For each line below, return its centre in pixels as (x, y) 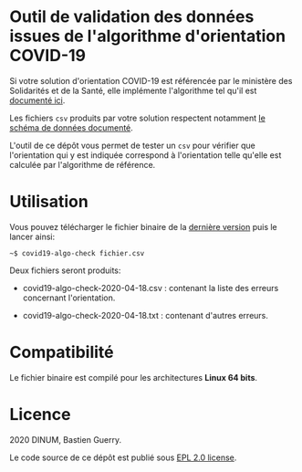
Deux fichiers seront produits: (65, 270)
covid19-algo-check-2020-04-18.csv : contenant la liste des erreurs (151, 288)
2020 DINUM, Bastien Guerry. (66, 439)
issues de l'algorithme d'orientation (147, 36)
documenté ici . (37, 100)
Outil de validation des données (132, 17)
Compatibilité (62, 352)
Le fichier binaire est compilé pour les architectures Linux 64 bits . (134, 377)
